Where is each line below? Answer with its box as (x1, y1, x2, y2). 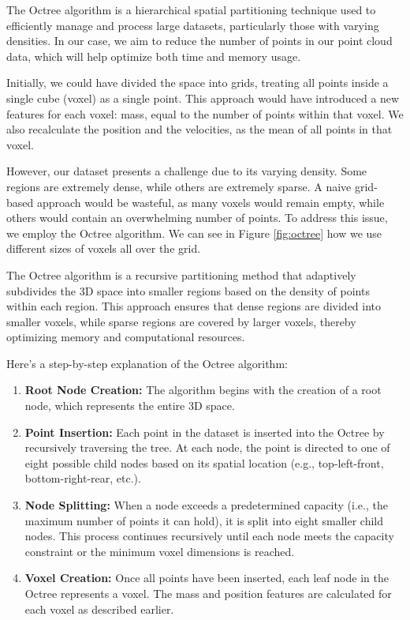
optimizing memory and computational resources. (6, 329, 245, 345)
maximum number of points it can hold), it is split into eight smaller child (24, 512, 384, 528)
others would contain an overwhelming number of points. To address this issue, (6, 209, 388, 226)
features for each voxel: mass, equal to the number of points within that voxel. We (6, 105, 404, 122)
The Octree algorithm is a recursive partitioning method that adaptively (6, 266, 356, 283)
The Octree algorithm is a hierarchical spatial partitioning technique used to (6, 2, 376, 17)
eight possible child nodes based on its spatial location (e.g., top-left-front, (24, 454, 384, 471)
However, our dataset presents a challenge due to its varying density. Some (6, 163, 367, 179)
